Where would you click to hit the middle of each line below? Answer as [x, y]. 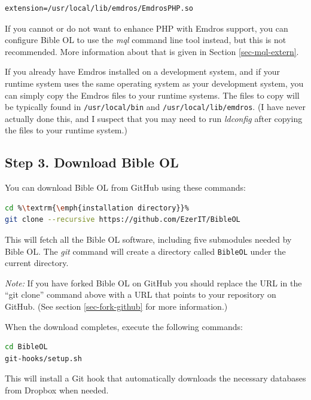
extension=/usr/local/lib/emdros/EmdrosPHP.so [99, 8]
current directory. [37, 263]
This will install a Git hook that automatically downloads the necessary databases [155, 378]
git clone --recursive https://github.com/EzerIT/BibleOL [123, 220]
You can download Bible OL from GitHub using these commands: [125, 187]
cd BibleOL [26, 347]
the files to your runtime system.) [66, 130]
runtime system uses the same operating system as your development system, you [154, 83]
